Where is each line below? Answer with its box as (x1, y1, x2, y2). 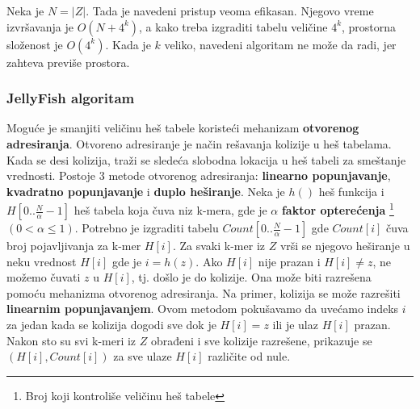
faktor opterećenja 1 (281, 199, 394, 219)
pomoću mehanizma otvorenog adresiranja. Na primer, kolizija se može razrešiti (6, 284, 401, 301)
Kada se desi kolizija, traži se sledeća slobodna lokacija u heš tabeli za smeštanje (6, 151, 406, 168)
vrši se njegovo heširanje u (279, 237, 410, 254)
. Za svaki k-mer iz (172, 237, 265, 254)
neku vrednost (6, 252, 77, 269)
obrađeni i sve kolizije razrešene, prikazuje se (150, 332, 372, 348)
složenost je (6, 35, 63, 52)
